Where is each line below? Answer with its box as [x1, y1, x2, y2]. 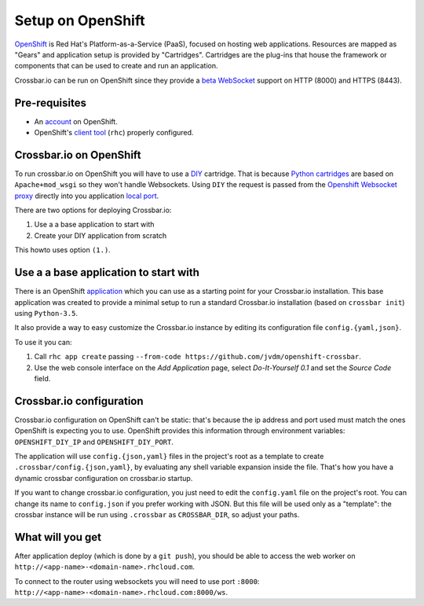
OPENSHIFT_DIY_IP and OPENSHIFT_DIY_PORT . [14, 437, 174, 446]
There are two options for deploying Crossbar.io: [14, 205, 172, 215]
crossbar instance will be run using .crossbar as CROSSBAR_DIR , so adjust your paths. [14, 509, 300, 519]
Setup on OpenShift [14, 12, 145, 29]
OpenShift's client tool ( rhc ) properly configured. [34, 128, 194, 138]
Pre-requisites [14, 96, 86, 109]
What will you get [14, 531, 102, 544]
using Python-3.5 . [14, 308, 79, 318]
